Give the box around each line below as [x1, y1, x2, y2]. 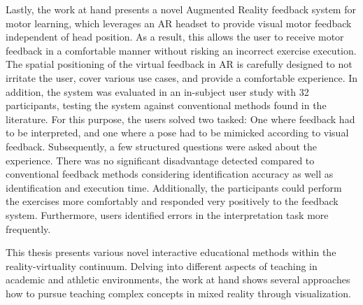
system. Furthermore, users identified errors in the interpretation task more [6, 207, 329, 222]
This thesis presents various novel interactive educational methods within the [6, 245, 336, 260]
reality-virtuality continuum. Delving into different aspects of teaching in [6, 258, 318, 273]
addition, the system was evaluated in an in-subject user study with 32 [6, 84, 309, 99]
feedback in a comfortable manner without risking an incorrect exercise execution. [6, 43, 357, 57]
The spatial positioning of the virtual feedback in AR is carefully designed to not [6, 57, 353, 71]
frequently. [6, 221, 51, 236]
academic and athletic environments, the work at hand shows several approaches [6, 272, 350, 287]
